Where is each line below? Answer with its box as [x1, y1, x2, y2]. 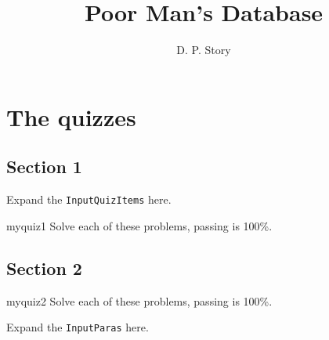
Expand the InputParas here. [6, 319, 149, 335]
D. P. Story [176, 42, 231, 58]
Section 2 [6, 255, 82, 280]
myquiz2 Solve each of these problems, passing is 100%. [6, 292, 273, 309]
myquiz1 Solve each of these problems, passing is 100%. [6, 217, 273, 233]
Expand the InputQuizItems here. [6, 191, 172, 208]
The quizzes [6, 100, 136, 132]
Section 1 [6, 154, 82, 179]
